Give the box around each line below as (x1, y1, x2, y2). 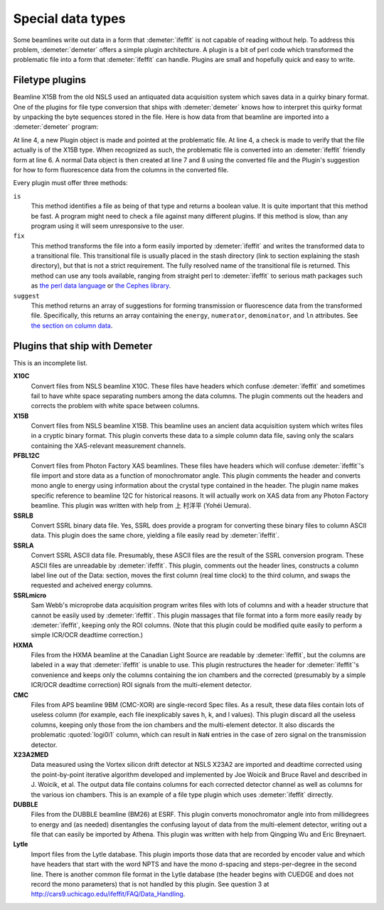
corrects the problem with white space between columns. (31, 402, 200, 410)
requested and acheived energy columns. (31, 581, 153, 590)
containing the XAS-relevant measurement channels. (31, 441, 186, 450)
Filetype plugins (13, 74, 87, 86)
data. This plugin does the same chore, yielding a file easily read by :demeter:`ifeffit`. (31, 531, 279, 540)
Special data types (13, 11, 126, 26)
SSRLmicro (13, 591, 47, 600)
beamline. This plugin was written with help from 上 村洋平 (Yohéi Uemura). (31, 501, 252, 510)
